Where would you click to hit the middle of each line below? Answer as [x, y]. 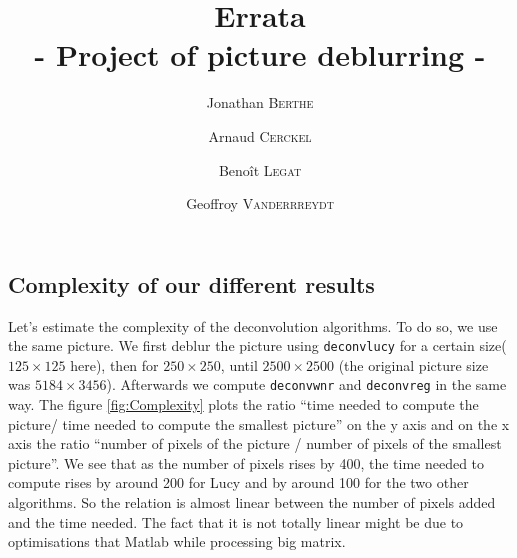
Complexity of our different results [191, 283]
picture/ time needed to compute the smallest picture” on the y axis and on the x [259, 423]
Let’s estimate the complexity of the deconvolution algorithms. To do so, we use [253, 325]
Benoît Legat [260, 169]
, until [239, 364]
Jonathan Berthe [260, 102]
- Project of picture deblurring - [260, 54]
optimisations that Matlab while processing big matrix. [177, 541]
